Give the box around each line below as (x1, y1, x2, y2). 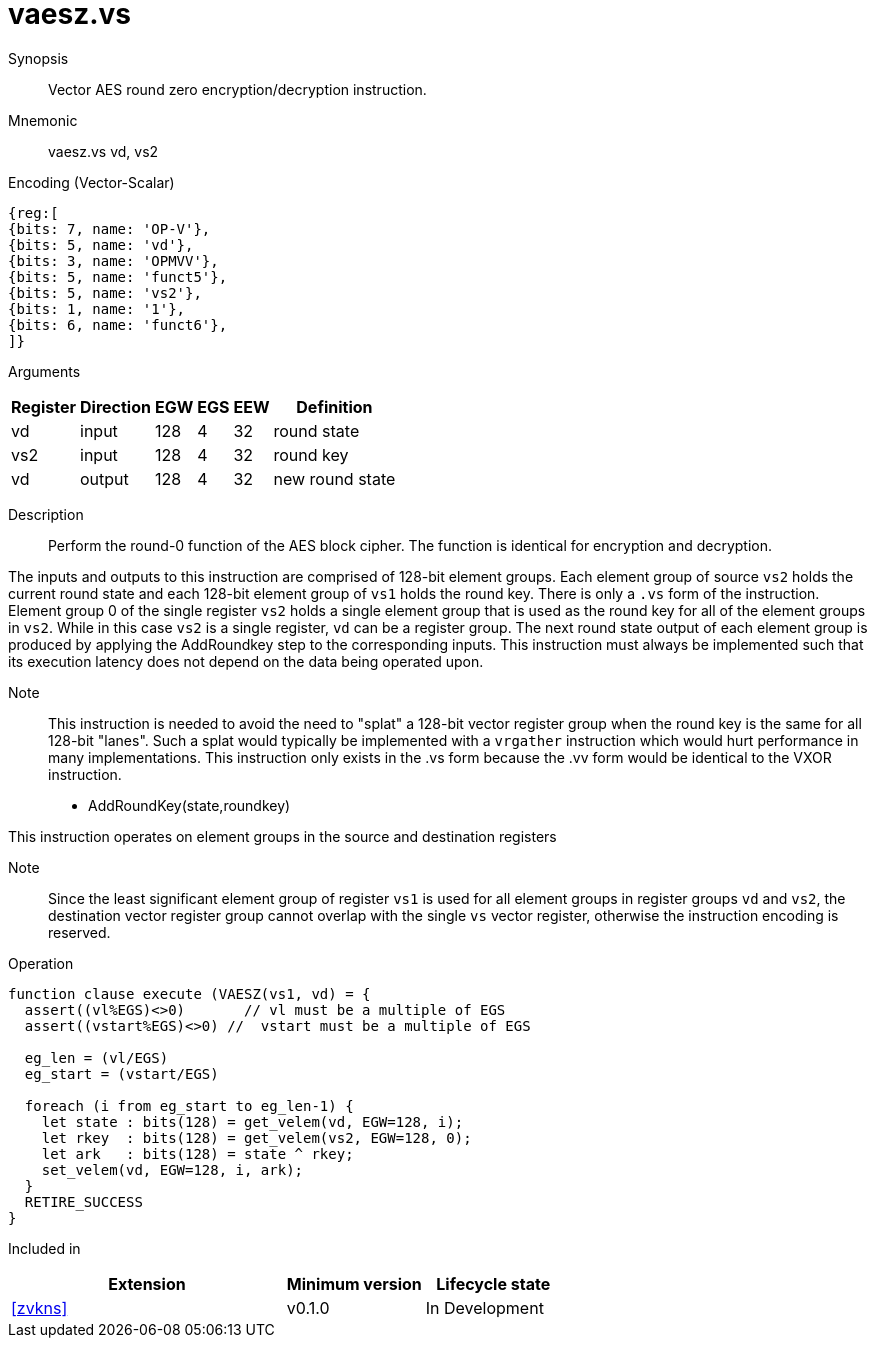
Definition (296, 396, 373, 417)
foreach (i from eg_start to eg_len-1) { (24, 1097, 354, 1114)
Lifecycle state (436, 1273, 551, 1294)
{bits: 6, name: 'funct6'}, (8, 316, 228, 333)
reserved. (48, 923, 111, 941)
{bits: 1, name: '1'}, (8, 300, 186, 317)
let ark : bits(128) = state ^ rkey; (41, 1145, 354, 1162)
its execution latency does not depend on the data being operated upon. (8, 652, 484, 670)
